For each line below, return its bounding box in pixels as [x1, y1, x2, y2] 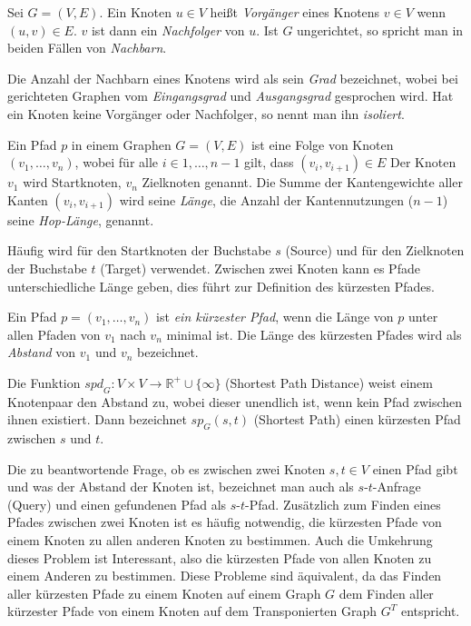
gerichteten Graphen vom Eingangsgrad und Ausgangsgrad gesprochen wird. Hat [7, 86, 454, 105]
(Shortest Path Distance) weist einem [225, 373, 433, 392]
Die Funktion [7, 373, 81, 392]
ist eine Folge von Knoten [250, 134, 394, 154]
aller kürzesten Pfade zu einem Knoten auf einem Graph [7, 583, 321, 602]
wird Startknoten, [23, 173, 122, 192]
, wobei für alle [74, 153, 159, 172]
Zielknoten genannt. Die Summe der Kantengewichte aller [142, 173, 463, 192]
